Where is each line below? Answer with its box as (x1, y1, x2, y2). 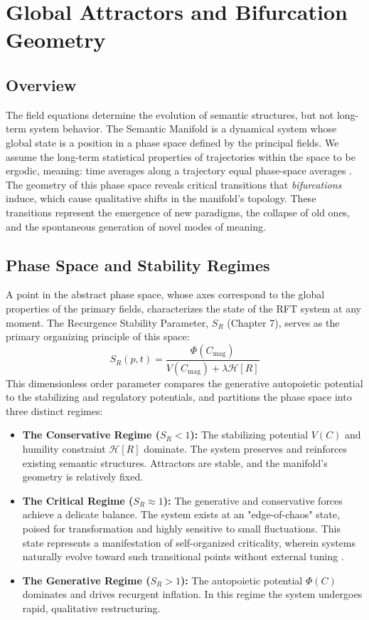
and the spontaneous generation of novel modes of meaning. (6, 219, 266, 233)
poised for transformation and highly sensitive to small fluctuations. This (22, 520, 341, 535)
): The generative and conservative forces (163, 493, 343, 508)
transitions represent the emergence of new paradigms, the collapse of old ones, (6, 204, 351, 219)
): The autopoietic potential (180, 572, 303, 587)
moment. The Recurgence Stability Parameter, (6, 315, 209, 330)
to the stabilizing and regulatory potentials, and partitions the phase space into (6, 389, 352, 404)
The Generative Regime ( (22, 572, 151, 587)
